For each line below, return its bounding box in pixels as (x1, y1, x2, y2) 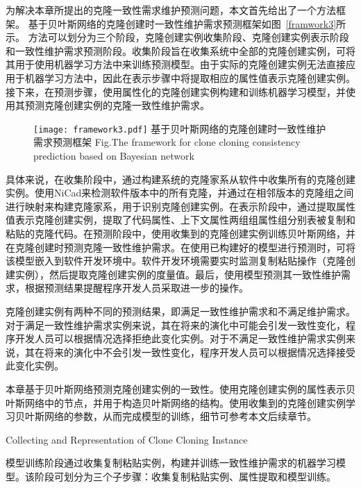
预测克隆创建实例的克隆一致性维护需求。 (24, 98, 210, 112)
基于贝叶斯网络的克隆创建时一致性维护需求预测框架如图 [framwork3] (28, 16, 337, 31)
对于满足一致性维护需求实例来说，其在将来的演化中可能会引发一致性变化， (6, 317, 346, 332)
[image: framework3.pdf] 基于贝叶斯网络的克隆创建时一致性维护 (33, 121, 326, 135)
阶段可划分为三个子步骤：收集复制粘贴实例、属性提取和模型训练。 (34, 469, 336, 483)
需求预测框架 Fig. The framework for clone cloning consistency (33, 135, 301, 149)
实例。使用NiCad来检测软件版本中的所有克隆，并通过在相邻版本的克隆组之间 (6, 185, 354, 200)
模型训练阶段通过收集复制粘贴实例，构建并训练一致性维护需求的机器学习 (6, 455, 336, 470)
